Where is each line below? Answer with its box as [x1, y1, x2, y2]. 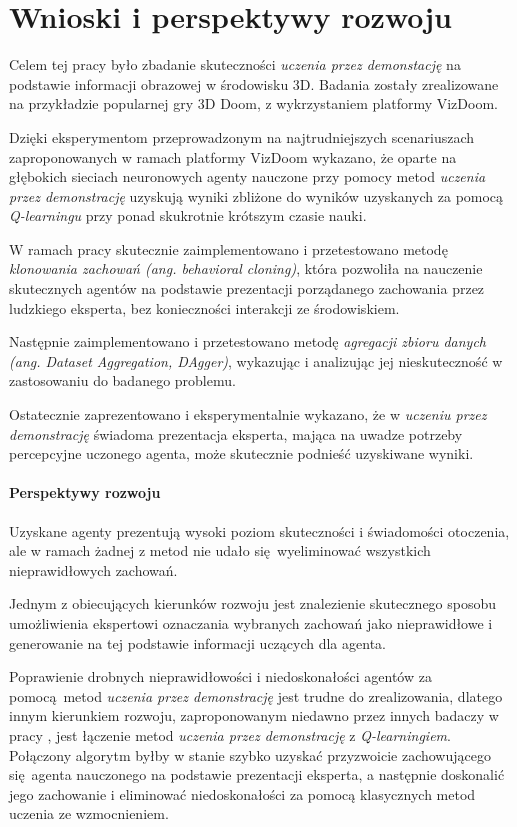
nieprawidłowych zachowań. [9, 559, 178, 580]
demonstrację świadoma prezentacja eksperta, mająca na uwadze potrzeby [9, 423, 463, 444]
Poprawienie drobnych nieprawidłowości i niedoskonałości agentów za [9, 666, 432, 687]
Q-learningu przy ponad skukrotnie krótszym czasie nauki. [9, 205, 367, 226]
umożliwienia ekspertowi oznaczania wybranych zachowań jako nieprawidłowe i [9, 612, 493, 633]
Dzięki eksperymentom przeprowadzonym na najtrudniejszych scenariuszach [9, 126, 475, 147]
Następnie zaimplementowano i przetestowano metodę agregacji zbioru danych [9, 331, 486, 352]
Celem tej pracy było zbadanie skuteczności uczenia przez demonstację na [9, 54, 461, 75]
